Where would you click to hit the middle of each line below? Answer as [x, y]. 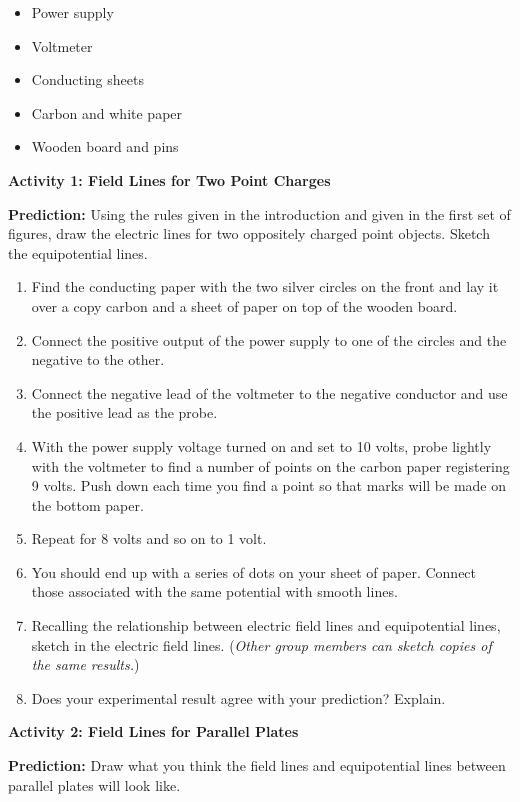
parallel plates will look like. [94, 784]
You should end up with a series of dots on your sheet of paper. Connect [254, 571]
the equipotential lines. [78, 252]
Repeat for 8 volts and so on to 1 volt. [149, 538]
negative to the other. [98, 359]
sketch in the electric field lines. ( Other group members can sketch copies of [261, 644]
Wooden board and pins [105, 146]
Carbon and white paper [107, 112]
